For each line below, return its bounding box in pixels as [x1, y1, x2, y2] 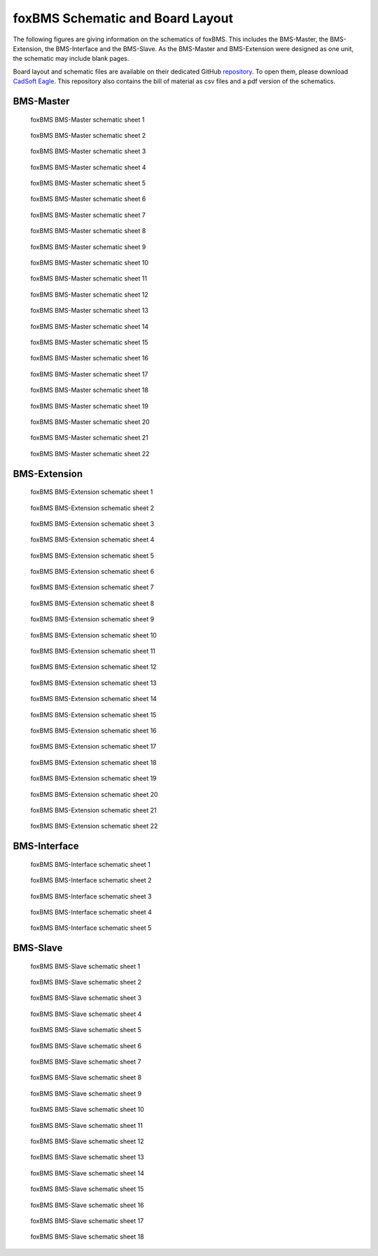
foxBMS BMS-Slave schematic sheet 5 [30, 1026, 141, 1034]
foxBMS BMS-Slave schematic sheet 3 [30, 994, 142, 1002]
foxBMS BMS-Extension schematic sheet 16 [30, 726, 157, 735]
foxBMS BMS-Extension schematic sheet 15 [30, 710, 157, 719]
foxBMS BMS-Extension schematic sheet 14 [30, 695, 157, 703]
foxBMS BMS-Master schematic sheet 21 [30, 434, 148, 442]
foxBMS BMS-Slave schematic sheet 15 [30, 1185, 144, 1193]
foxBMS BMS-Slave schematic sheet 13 [30, 1153, 144, 1162]
